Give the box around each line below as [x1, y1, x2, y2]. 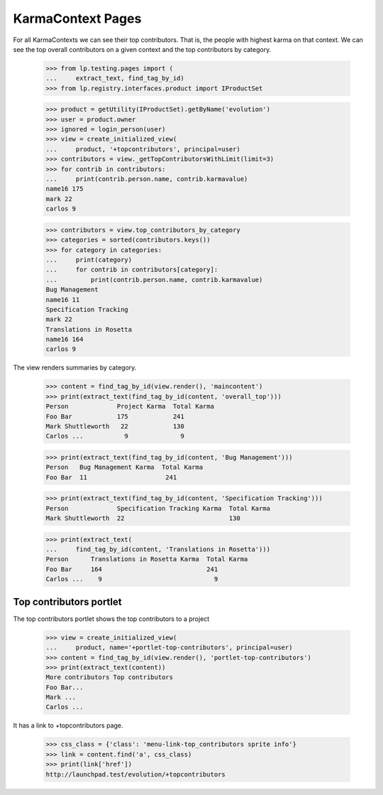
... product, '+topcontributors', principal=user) [45, 145, 240, 153]
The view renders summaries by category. [13, 363, 137, 372]
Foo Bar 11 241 [45, 473, 177, 481]
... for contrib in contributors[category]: [45, 266, 218, 274]
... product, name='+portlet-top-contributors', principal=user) [45, 644, 293, 651]
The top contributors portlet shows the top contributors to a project [13, 615, 210, 623]
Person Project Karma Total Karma [45, 402, 214, 411]
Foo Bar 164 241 [45, 565, 218, 573]
